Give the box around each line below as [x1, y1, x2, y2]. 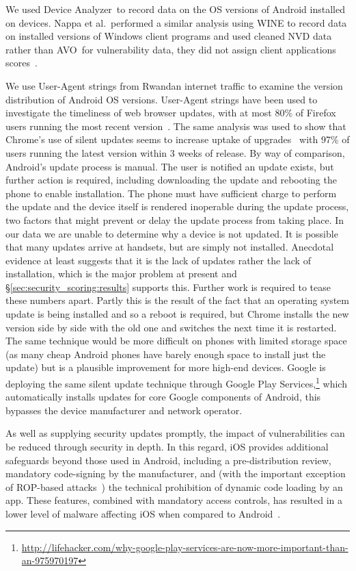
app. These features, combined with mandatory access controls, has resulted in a [5, 493, 342, 507]
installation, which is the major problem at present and [5, 266, 237, 281]
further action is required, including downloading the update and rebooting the [5, 173, 337, 187]
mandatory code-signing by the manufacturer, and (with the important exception [5, 466, 346, 481]
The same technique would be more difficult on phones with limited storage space [5, 333, 347, 348]
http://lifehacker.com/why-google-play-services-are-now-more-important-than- [21, 540, 348, 554]
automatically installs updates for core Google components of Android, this [5, 390, 321, 404]
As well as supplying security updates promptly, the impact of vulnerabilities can [5, 426, 345, 440]
